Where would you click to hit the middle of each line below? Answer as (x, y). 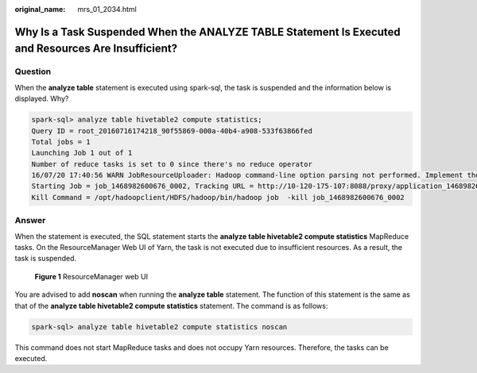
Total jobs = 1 (61, 142)
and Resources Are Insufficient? (96, 49)
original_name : (40, 9)
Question (33, 71)
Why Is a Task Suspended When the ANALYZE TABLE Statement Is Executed (207, 32)
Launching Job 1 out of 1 (82, 153)
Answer (30, 221)
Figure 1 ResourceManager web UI (91, 276)
